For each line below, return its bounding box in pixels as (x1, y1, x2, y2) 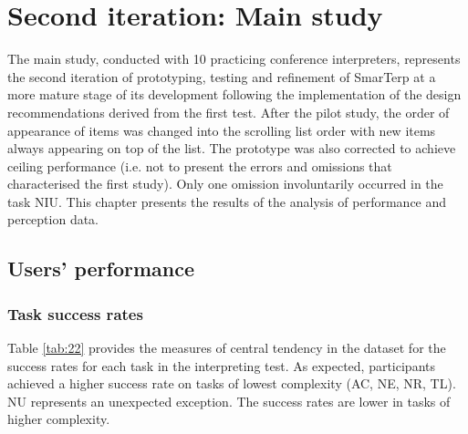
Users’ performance (7, 254, 195, 283)
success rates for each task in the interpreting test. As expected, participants (7, 356, 435, 375)
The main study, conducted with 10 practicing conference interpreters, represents (7, 49, 461, 68)
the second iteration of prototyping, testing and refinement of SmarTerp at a (7, 67, 436, 86)
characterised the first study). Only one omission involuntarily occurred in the (7, 174, 443, 193)
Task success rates (7, 302, 143, 325)
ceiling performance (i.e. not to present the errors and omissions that (7, 156, 392, 175)
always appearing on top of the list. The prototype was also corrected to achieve (7, 139, 456, 158)
